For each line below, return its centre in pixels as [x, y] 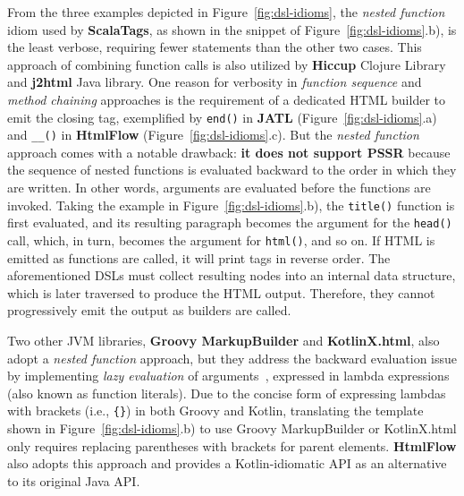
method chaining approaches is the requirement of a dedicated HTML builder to [226, 99]
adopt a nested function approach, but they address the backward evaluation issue [232, 358]
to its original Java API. [74, 480]
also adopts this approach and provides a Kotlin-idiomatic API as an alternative [227, 463]
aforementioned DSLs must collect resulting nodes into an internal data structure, [232, 275]
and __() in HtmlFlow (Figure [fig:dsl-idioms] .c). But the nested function [213, 135]
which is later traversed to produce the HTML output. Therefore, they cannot [221, 292]
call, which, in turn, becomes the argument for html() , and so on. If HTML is [221, 239]
